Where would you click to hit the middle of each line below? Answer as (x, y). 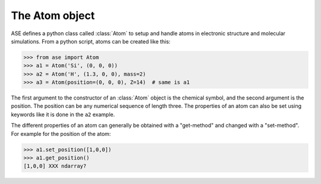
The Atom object (53, 15)
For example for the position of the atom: (61, 133)
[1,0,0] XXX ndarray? (55, 166)
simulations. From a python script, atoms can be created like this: (91, 41)
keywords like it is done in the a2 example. (63, 114)
